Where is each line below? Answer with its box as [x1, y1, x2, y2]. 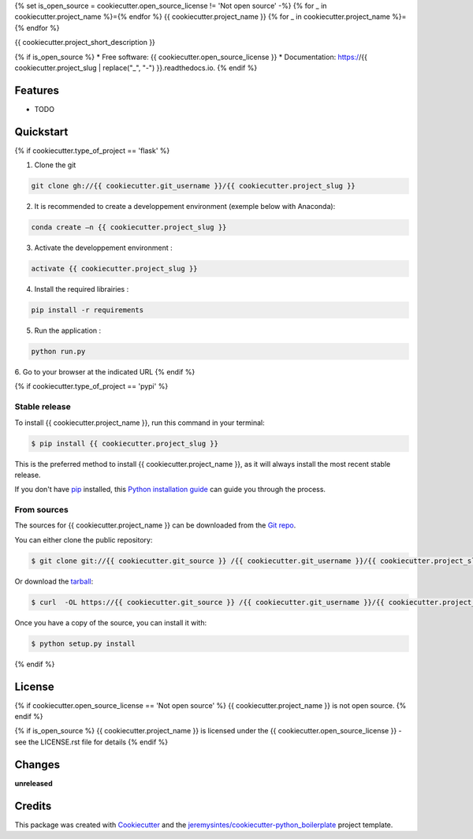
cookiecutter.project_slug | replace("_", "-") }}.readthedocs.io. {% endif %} [14, 63, 258, 73]
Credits [14, 799, 52, 812]
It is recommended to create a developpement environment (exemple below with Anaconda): [34, 202, 336, 211]
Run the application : [34, 326, 102, 335]
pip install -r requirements [31, 306, 144, 315]
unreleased [14, 778, 53, 788]
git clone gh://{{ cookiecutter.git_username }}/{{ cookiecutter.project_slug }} [31, 181, 356, 191]
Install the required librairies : [34, 285, 129, 294]
